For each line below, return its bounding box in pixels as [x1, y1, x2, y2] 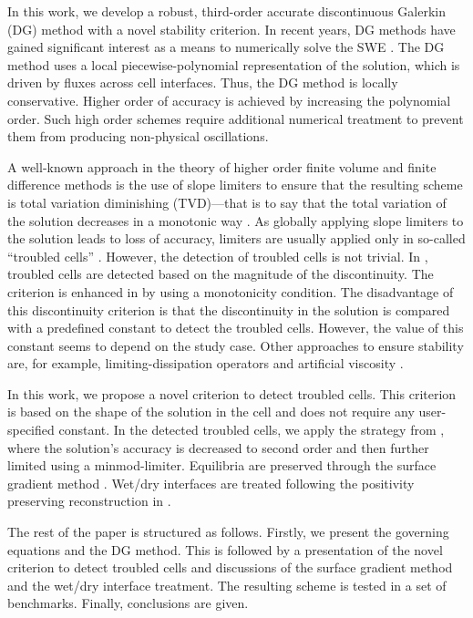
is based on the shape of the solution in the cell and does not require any [7, 402, 415, 421]
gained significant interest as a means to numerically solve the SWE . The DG [7, 37, 445, 57]
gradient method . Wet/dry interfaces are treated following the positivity [7, 473, 415, 492]
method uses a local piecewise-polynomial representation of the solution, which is [7, 55, 460, 74]
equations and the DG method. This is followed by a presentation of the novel [7, 540, 443, 559]
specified [7, 420, 55, 439]
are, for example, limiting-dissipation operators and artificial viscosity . [7, 354, 404, 373]
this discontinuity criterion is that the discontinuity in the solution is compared [7, 300, 450, 319]
